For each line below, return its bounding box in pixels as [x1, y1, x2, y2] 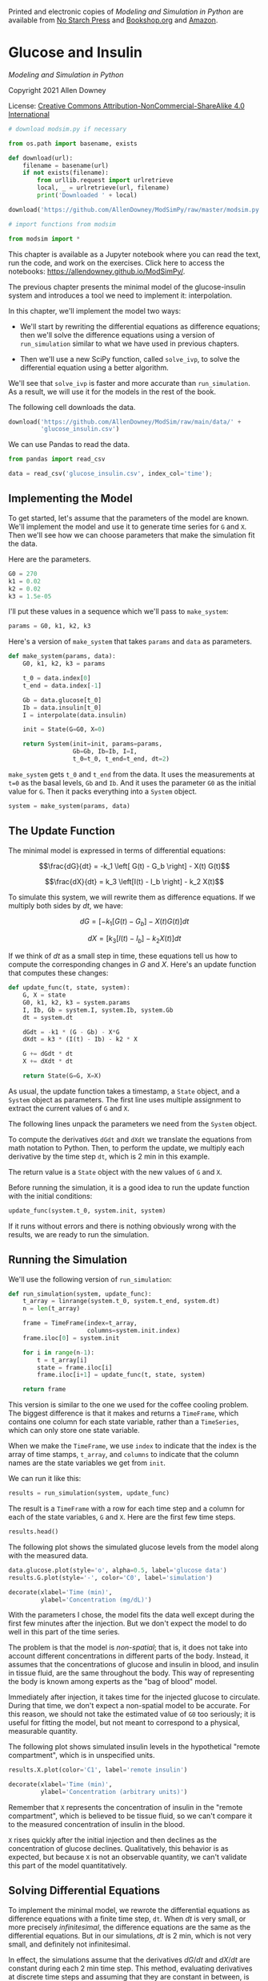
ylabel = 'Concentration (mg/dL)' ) [40, 1596, 152, 1604]
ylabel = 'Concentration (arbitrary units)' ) [40, 1788, 188, 1796]
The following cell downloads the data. [8, 402, 136, 412]
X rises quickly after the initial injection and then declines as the [8, 1835, 218, 1845]
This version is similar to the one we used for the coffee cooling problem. [8, 1400, 250, 1410]
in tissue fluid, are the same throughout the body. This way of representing [8, 1668, 254, 1678]
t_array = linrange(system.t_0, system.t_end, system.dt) [22, 1297, 220, 1305]
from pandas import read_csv [8, 455, 106, 464]
